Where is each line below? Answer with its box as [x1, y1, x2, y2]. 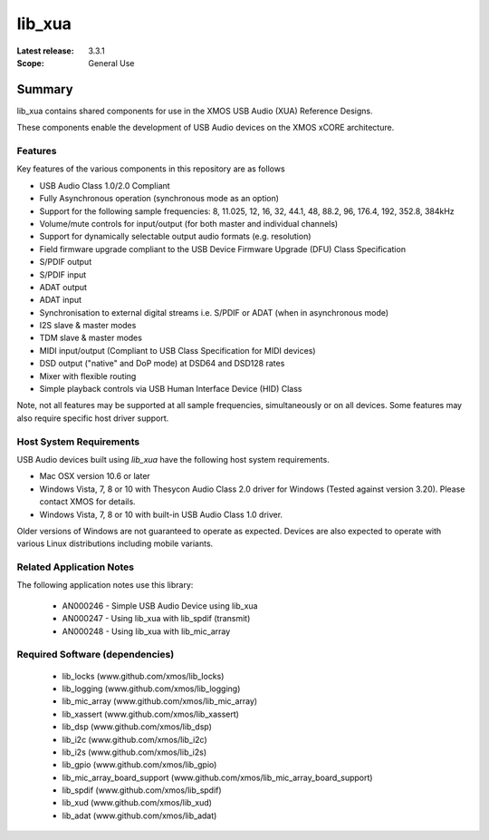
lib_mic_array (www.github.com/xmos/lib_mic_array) [62, 696, 258, 707]
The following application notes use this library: [16, 580, 194, 591]
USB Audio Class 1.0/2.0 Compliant [39, 180, 171, 190]
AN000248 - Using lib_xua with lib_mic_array [62, 626, 231, 637]
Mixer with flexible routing [39, 370, 137, 381]
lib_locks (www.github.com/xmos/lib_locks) [62, 670, 225, 681]
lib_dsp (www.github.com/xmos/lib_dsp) [62, 721, 213, 732]
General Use [88, 57, 135, 68]
